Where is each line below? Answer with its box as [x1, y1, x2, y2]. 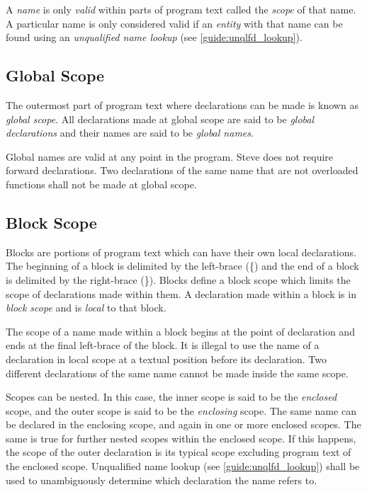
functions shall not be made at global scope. [6, 176, 197, 191]
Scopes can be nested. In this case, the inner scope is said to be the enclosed [6, 389, 337, 404]
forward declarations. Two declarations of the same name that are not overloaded [6, 163, 358, 178]
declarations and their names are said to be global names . [6, 125, 254, 140]
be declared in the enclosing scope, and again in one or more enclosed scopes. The [6, 417, 361, 432]
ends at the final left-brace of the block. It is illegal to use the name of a [6, 338, 320, 353]
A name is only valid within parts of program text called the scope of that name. [6, 2, 356, 16]
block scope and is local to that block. [6, 300, 166, 315]
